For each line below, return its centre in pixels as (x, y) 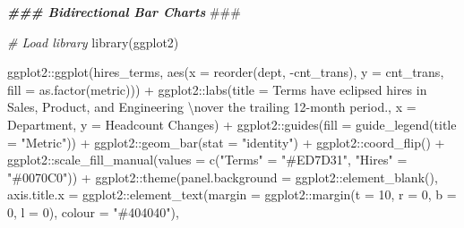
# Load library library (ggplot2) (93, 42)
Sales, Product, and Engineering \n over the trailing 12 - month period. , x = (212, 107)
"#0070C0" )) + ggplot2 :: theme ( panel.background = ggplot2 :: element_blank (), (223, 177)
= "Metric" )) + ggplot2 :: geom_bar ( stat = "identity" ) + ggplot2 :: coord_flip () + (226, 142)
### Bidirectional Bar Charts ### (124, 12)
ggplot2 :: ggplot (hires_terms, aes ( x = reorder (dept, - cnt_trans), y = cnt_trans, (226, 72)
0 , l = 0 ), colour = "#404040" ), (93, 211)
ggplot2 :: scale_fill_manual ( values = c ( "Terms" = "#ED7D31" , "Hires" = (207, 160)
